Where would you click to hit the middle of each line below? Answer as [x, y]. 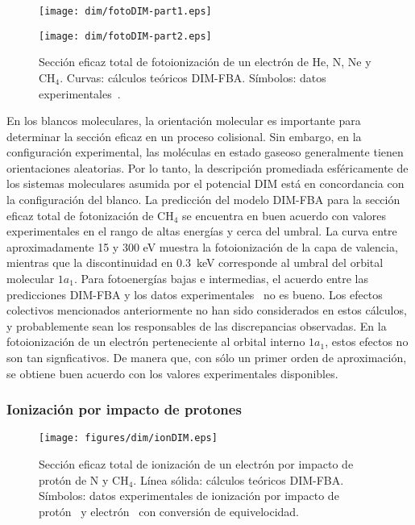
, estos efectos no [367, 342]
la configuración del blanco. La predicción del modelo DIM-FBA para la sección [203, 200]
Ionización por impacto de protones [124, 409]
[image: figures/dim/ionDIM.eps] [128, 438]
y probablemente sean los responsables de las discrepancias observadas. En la [197, 325]
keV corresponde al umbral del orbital [290, 262]
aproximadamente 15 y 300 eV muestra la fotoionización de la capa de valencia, [202, 246]
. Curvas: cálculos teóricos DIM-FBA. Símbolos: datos [193, 77]
